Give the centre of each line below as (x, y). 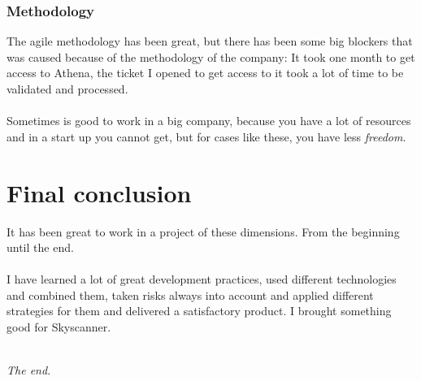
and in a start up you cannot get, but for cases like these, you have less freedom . (206, 136)
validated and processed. (67, 89)
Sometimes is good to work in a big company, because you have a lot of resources (209, 121)
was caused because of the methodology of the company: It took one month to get (211, 56)
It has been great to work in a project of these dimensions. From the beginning (203, 231)
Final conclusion (99, 192)
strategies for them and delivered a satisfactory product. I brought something (199, 311)
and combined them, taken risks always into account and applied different (190, 294)
